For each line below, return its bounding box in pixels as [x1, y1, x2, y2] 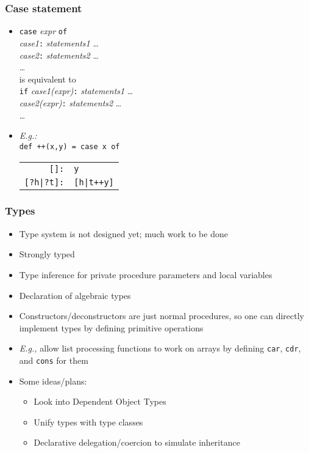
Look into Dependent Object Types [34, 395, 166, 408]
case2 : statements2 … [19, 48, 99, 61]
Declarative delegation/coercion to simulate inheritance [34, 436, 240, 449]
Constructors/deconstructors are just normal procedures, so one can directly [19, 309, 304, 322]
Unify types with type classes [34, 415, 143, 428]
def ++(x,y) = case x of [19, 142, 120, 151]
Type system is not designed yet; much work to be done [19, 227, 228, 240]
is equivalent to [19, 72, 76, 85]
